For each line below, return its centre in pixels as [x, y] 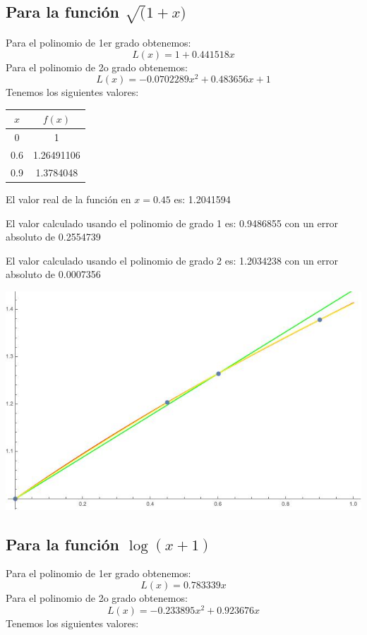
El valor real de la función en [68, 199]
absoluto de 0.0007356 [53, 274]
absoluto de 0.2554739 [53, 237]
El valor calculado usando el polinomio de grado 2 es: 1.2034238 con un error [172, 260]
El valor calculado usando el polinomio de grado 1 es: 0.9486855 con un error [172, 223]
